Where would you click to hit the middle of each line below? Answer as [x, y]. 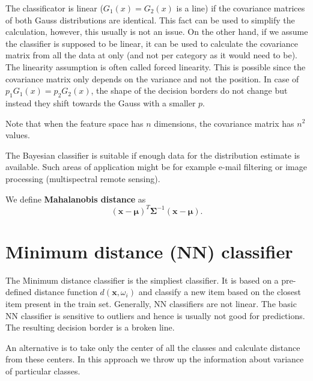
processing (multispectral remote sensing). [83, 178]
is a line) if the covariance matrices [241, 8]
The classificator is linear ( [54, 8]
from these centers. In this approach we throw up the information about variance [155, 359]
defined [19, 292]
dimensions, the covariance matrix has [224, 123]
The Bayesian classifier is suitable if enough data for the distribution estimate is [153, 155]
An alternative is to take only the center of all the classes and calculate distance [153, 347]
